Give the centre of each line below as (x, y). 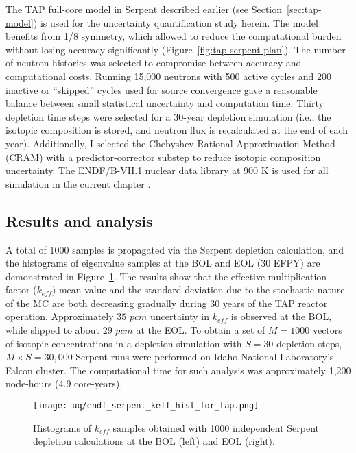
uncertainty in (180, 316)
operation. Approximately (60, 316)
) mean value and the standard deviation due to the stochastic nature (198, 290)
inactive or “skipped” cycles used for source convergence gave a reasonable (162, 89)
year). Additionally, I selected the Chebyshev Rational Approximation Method (170, 143)
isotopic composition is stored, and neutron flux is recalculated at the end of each (177, 130)
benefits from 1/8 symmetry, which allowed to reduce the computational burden (174, 36)
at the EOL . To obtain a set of (201, 330)
